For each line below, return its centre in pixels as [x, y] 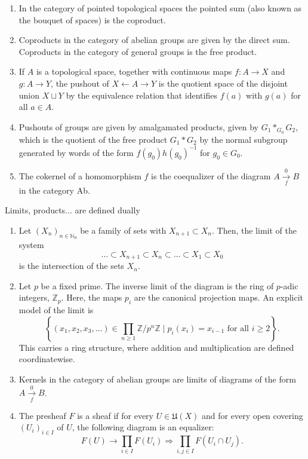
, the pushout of [80, 83]
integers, [34, 297]
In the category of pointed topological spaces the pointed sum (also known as [160, 8]
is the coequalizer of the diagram [211, 175]
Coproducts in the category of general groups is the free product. [138, 51]
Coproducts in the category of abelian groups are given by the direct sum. [154, 40]
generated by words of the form [76, 152]
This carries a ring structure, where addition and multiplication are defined [156, 347]
